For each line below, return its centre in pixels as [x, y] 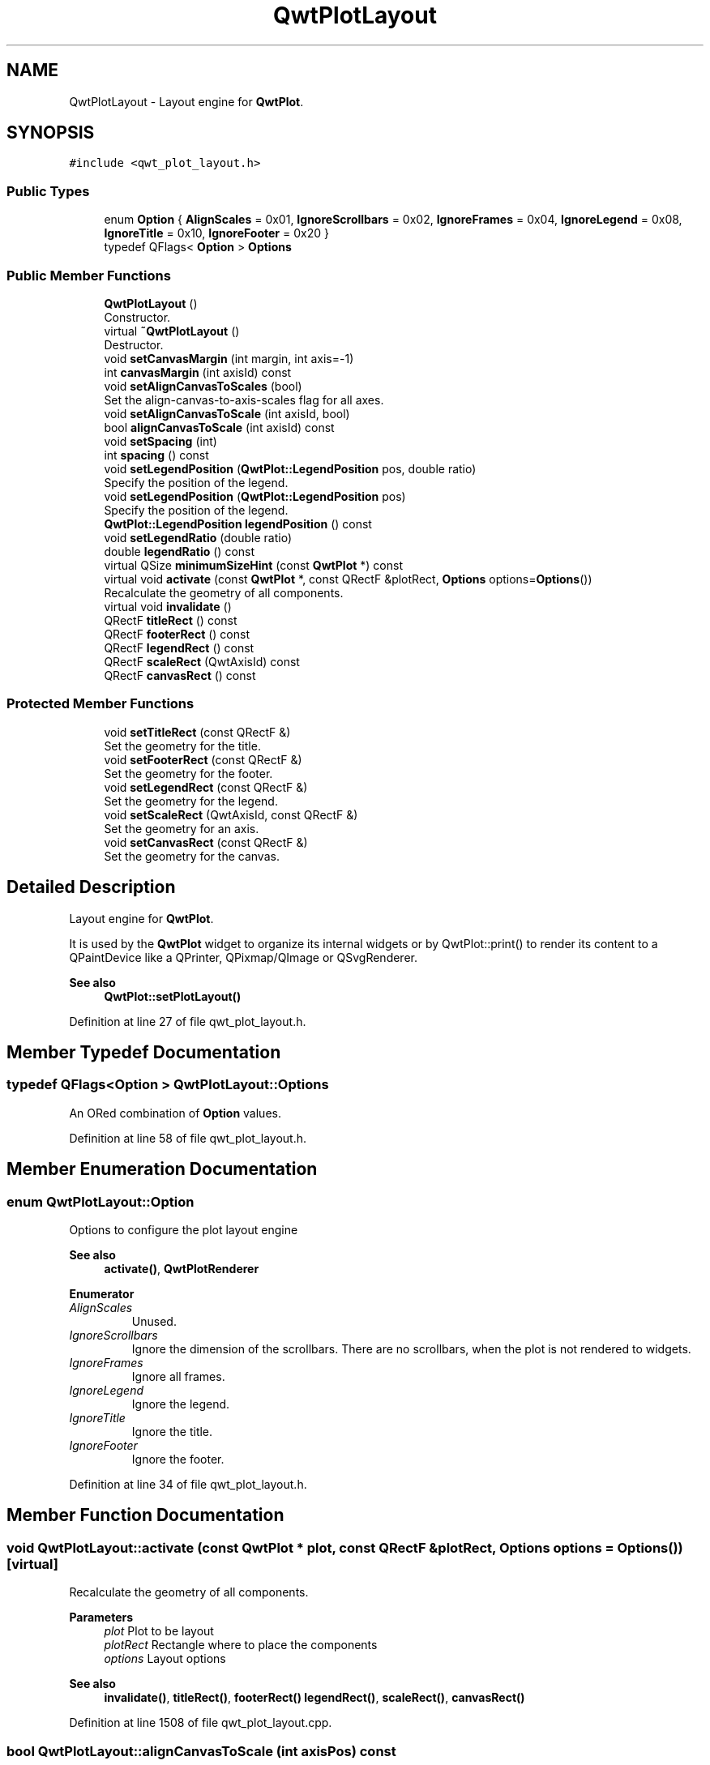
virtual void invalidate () [168, 606]
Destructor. [134, 344]
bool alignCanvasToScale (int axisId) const [219, 427]
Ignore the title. [172, 1431]
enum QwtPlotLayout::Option [101, 1201]
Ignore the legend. [181, 1404]
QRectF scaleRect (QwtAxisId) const [202, 661]
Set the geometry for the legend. [191, 801]
